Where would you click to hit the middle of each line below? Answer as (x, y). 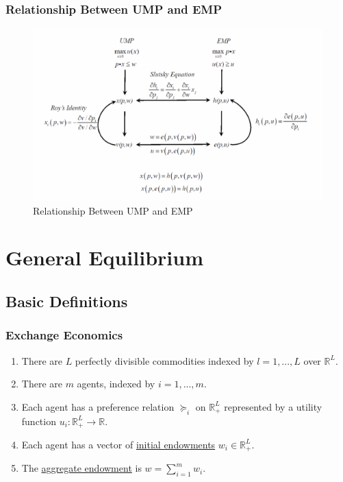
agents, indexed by (116, 384)
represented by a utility (273, 406)
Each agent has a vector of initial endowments (118, 444)
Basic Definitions (67, 301)
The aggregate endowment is (81, 468)
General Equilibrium (104, 257)
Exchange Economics (64, 335)
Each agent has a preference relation (98, 406)
